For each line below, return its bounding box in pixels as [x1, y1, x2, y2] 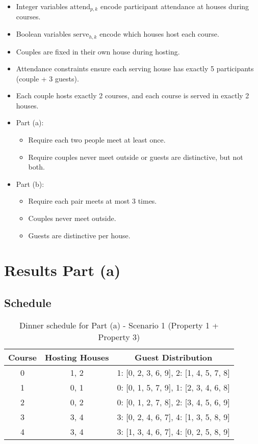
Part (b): [16, 178, 44, 189]
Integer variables [16, 1, 68, 11]
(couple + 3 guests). [16, 73, 79, 84]
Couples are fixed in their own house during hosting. [16, 46, 180, 57]
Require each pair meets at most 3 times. [28, 196, 157, 206]
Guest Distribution [135, 351, 213, 363]
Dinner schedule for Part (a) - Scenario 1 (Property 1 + [19, 319, 219, 331]
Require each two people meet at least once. [28, 134, 166, 145]
